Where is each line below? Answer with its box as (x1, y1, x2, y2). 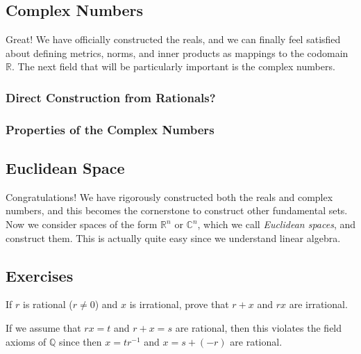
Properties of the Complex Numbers (6, 120, 215, 138)
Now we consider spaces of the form (6, 217, 158, 232)
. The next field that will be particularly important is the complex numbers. (11, 59, 335, 74)
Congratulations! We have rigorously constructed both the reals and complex (6, 189, 333, 204)
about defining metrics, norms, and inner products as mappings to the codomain (6, 45, 349, 60)
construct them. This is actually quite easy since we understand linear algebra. (6, 230, 341, 245)
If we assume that (6, 321, 81, 335)
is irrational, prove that (129, 297, 229, 312)
